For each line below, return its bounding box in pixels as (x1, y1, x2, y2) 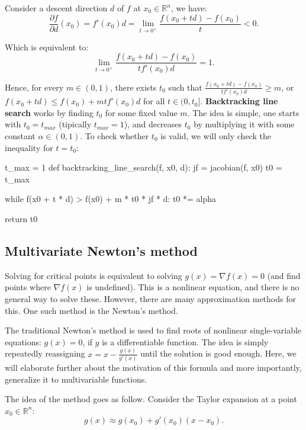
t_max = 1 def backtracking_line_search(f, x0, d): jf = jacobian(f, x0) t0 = (5, 161, 282, 174)
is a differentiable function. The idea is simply (102, 335, 269, 348)
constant (5, 129, 36, 142)
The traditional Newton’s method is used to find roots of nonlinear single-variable (5, 324, 302, 336)
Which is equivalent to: (5, 40, 89, 53)
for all (143, 95, 165, 107)
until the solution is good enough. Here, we (140, 347, 297, 360)
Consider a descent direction (5, 2, 108, 14)
